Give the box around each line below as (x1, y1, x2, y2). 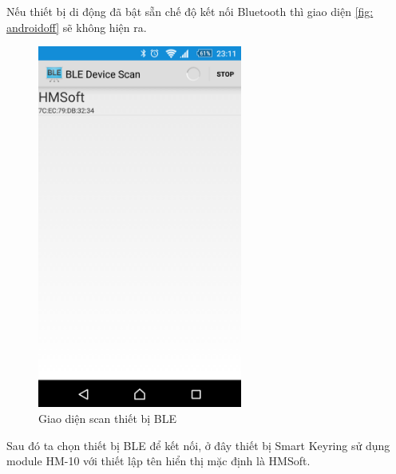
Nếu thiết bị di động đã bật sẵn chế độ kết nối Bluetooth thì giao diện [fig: (6, 3, 374, 19)
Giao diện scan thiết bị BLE (38, 410, 177, 427)
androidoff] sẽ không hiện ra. (6, 18, 147, 35)
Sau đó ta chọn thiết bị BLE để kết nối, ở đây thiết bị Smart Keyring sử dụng (6, 436, 390, 453)
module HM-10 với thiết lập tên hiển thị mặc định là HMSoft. (6, 452, 311, 469)
